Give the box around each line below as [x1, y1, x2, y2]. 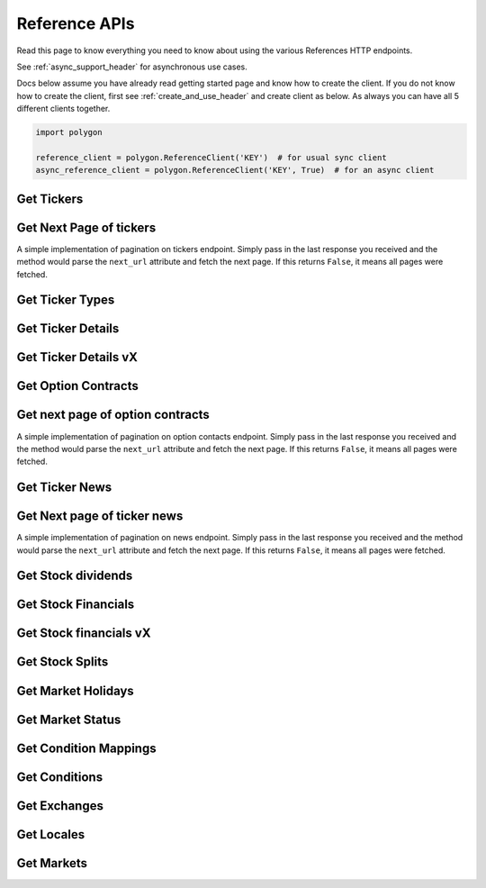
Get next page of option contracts [16, 407, 211, 422]
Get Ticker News [16, 480, 112, 495]
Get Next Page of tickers [16, 220, 157, 235]
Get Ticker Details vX [16, 349, 139, 365]
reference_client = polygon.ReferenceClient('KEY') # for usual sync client [35, 152, 387, 162]
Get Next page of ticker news [16, 509, 184, 524]
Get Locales [16, 827, 85, 842]
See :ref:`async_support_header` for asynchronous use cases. [16, 61, 247, 72]
